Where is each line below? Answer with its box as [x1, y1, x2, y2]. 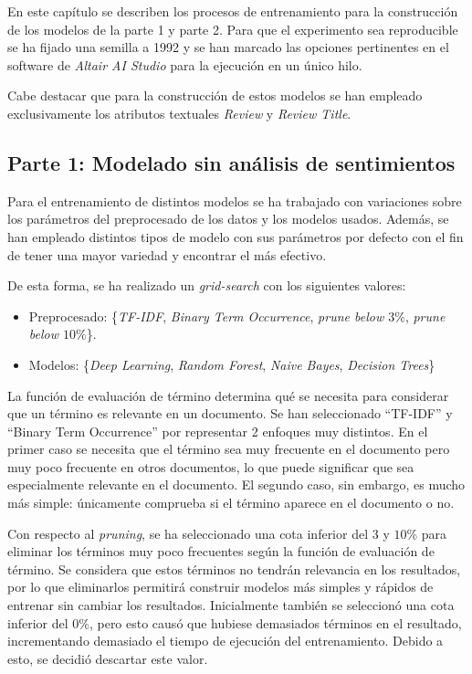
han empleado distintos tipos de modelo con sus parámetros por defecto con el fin [7, 226, 464, 246]
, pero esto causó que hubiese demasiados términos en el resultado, [89, 613, 462, 632]
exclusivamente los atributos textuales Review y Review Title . [7, 103, 351, 122]
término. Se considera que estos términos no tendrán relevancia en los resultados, [7, 559, 461, 578]
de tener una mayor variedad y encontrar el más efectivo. [7, 245, 327, 264]
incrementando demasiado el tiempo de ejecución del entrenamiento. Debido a [7, 631, 444, 650]
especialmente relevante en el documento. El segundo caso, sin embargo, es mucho [7, 475, 466, 494]
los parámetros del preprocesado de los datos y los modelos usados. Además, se [7, 209, 449, 228]
